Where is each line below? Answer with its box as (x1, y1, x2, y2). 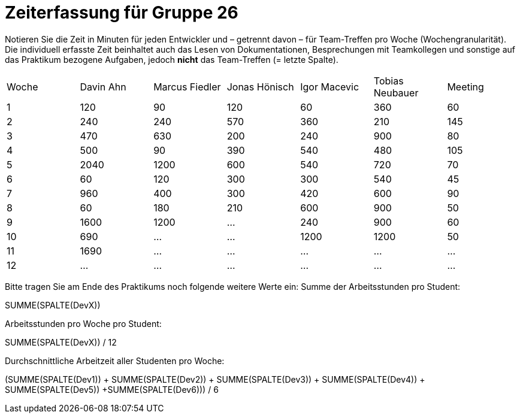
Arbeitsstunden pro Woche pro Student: (5, 318, 162, 329)
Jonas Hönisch (226, 80, 294, 93)
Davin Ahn (80, 80, 126, 93)
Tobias (373, 74, 404, 87)
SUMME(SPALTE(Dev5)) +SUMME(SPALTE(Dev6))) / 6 (5, 384, 219, 395)
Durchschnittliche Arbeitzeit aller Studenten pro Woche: (5, 355, 225, 366)
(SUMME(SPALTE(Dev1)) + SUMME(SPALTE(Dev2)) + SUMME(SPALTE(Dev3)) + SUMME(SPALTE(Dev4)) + (5, 374, 425, 384)
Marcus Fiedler (153, 80, 221, 93)
